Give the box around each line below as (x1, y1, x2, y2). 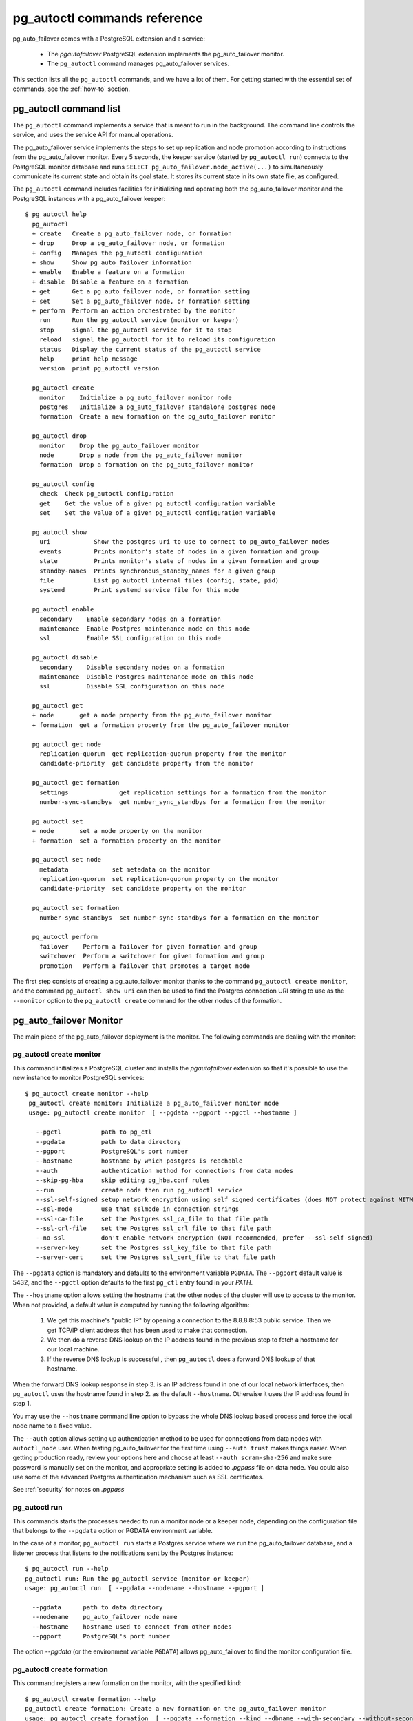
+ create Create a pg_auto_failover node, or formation (32, 229, 232, 237)
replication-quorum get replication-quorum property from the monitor (39, 750, 286, 758)
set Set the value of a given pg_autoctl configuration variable (39, 509, 275, 517)
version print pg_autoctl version (39, 365, 160, 372)
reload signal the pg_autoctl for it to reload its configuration (39, 336, 275, 344)
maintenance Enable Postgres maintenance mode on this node (39, 624, 251, 633)
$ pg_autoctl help (25, 211, 87, 218)
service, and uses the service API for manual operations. (12, 131, 173, 139)
